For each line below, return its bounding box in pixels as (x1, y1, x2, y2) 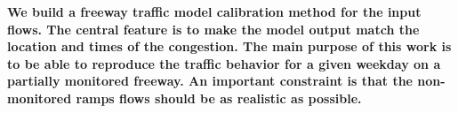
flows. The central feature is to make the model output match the (7, 19, 420, 38)
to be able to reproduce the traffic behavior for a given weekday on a (7, 54, 441, 72)
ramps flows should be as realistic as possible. (76, 88, 362, 107)
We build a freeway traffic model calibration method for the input (7, 3, 422, 20)
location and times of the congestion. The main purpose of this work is (7, 37, 452, 56)
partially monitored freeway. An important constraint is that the (7, 72, 413, 90)
